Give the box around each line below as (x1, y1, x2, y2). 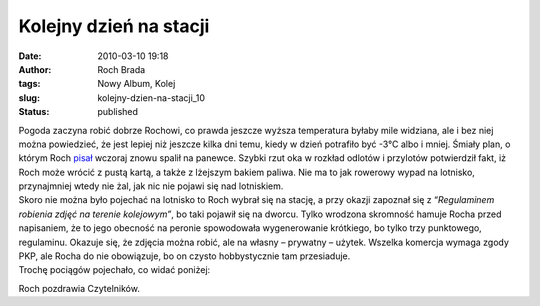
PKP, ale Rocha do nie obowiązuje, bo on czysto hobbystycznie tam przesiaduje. (18, 250, 351, 262)
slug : (18, 91, 40, 104)
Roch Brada (97, 63, 146, 75)
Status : (18, 106, 50, 118)
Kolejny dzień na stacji (18, 15, 210, 37)
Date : (18, 50, 42, 62)
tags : (18, 78, 41, 90)
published (97, 106, 139, 118)
